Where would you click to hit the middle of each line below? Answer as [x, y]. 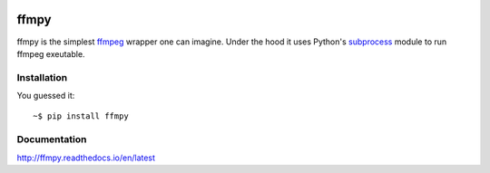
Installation [42, 77]
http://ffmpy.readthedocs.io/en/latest [86, 158]
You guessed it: [46, 96]
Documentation [52, 139]
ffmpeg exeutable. [51, 53]
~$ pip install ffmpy [81, 116]
